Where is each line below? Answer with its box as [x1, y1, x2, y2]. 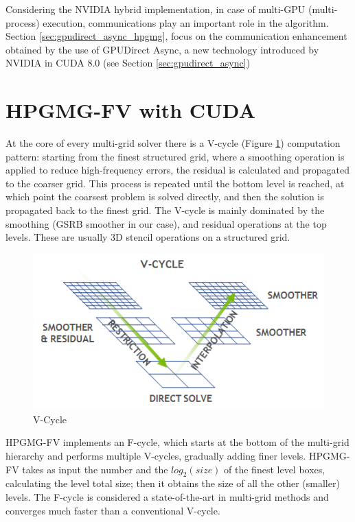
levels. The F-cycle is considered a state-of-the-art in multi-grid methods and [5, 490, 329, 504]
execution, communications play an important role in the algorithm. [43, 15, 329, 29]
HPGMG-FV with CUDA [5, 96, 255, 124]
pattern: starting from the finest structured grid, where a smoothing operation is [5, 149, 345, 163]
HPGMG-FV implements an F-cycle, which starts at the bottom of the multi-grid [5, 435, 350, 449]
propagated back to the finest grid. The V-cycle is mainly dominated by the [5, 203, 325, 217]
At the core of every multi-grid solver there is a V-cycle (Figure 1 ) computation [5, 136, 341, 150]
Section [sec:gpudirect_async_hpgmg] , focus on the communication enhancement [5, 29, 347, 43]
